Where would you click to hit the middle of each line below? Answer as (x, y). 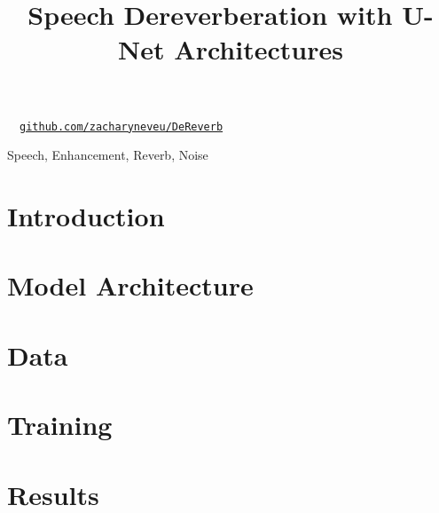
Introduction (86, 216)
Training (60, 425)
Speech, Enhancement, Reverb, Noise (108, 155)
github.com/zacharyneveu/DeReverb (122, 126)
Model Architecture (130, 285)
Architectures (259, 49)
